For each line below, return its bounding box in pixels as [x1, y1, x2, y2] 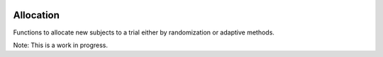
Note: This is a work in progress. [13, 41, 108, 49]
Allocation [13, 9, 60, 21]
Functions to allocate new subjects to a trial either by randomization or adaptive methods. [13, 28, 274, 37]
